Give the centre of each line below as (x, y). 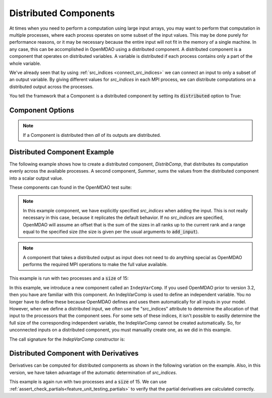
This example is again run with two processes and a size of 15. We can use (88, 382)
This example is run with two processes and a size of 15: (69, 278)
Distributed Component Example (62, 152)
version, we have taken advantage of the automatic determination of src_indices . (93, 372)
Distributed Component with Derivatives (74, 353)
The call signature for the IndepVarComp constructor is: (67, 339)
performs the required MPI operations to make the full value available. (95, 265)
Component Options (42, 110)
